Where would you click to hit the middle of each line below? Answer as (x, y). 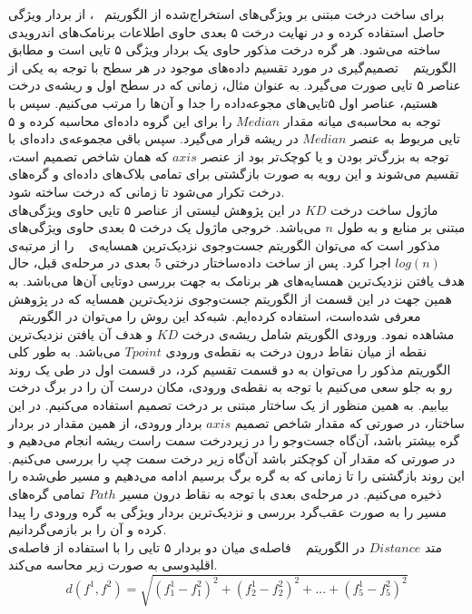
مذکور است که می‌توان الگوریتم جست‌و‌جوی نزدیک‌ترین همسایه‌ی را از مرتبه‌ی (224, 244)
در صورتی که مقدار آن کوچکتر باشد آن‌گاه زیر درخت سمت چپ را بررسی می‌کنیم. (232, 458)
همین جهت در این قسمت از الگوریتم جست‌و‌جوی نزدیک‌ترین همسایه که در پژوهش (230, 298)
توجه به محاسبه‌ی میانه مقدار (362, 120)
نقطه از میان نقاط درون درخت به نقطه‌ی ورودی (296, 351)
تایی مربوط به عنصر (405, 138)
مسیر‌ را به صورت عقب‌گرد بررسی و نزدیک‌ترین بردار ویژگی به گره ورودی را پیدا (227, 511)
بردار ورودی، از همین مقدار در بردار (105, 422)
